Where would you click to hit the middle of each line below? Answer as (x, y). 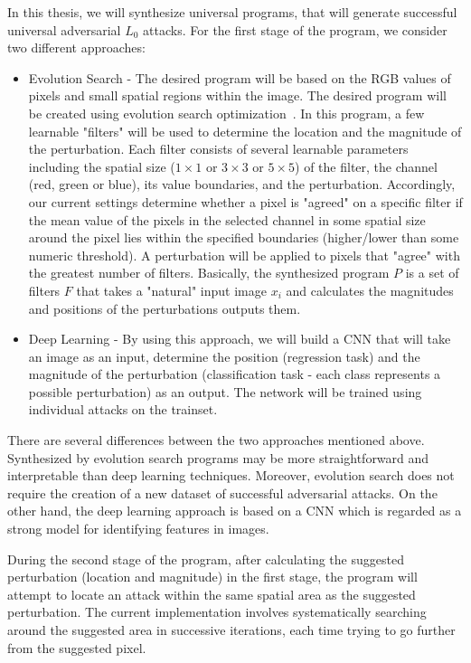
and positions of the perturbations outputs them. (165, 308)
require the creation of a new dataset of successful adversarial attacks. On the (222, 493)
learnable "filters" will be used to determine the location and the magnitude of (245, 131)
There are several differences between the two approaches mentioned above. (216, 440)
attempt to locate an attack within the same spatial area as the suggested (212, 594)
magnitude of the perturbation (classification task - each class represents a (235, 374)
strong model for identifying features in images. (138, 529)
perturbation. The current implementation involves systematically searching (217, 612)
